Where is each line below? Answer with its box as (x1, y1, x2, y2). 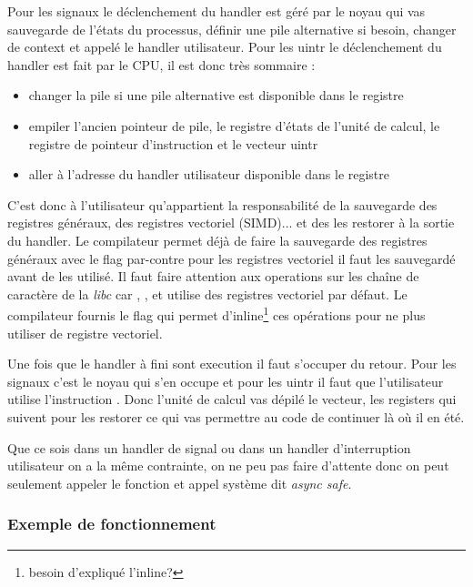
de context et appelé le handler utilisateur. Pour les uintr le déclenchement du (7, 37, 442, 56)
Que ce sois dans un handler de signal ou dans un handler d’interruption (7, 438, 411, 457)
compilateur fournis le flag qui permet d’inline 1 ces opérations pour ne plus (7, 303, 426, 324)
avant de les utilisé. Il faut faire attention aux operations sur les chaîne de (7, 267, 419, 286)
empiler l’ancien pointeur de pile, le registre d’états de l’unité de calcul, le (28, 116, 440, 135)
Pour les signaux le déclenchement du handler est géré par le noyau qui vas (7, 2, 426, 20)
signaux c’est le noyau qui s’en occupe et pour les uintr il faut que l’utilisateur (7, 371, 444, 390)
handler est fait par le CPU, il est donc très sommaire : (7, 55, 316, 74)
